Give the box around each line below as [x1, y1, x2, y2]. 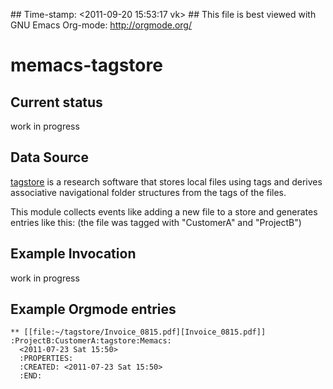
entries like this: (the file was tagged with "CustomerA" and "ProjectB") [10, 216, 302, 228]
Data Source [10, 149, 89, 166]
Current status [10, 94, 103, 111]
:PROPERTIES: [19, 354, 74, 364]
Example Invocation [10, 245, 137, 263]
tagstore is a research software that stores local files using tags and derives [10, 175, 323, 188]
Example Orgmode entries [10, 301, 177, 318]
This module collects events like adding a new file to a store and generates [10, 205, 318, 218]
